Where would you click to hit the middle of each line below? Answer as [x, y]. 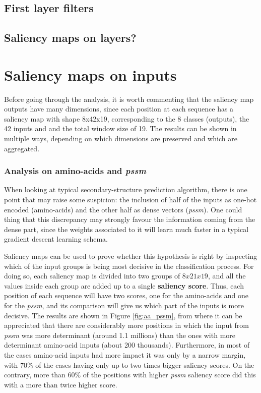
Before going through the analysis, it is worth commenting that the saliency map [129, 99]
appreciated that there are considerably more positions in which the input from [126, 325]
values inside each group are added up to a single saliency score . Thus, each [124, 285]
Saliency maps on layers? [70, 38]
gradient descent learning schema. [56, 239]
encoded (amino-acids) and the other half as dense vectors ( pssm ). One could [123, 209]
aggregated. [22, 148]
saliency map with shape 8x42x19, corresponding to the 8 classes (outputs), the [127, 118]
